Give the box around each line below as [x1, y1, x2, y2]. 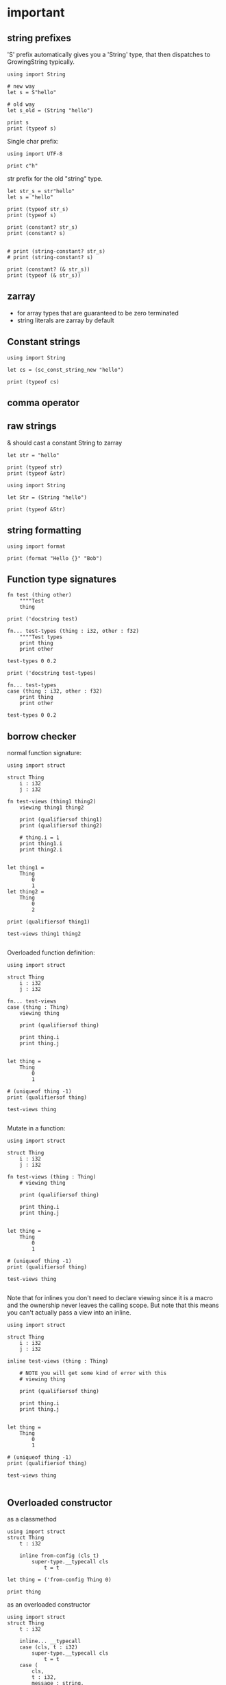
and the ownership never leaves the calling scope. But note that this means [7, 1301, 219, 1310]
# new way [7, 83, 36, 90]
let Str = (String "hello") [7, 493, 88, 501]
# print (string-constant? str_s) [7, 248, 106, 255]
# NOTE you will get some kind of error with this [19, 1370, 167, 1377]
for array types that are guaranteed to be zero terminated [16, 309, 179, 317]
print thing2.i [19, 847, 63, 853]
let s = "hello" [7, 194, 53, 201]
